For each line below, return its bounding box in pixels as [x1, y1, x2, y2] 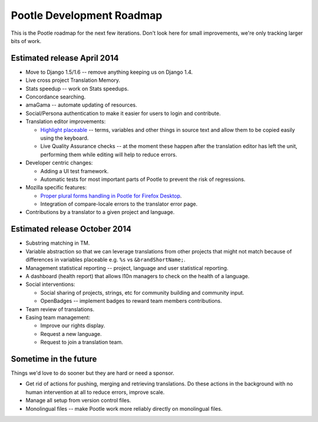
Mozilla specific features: [25, 184, 87, 191]
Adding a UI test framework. [40, 167, 109, 174]
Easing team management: [25, 314, 91, 321]
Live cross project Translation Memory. [25, 77, 121, 84]
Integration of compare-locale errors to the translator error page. [40, 200, 198, 207]
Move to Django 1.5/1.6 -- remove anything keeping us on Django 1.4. [25, 68, 193, 75]
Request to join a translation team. [40, 339, 123, 346]
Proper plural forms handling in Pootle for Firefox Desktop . [40, 192, 182, 199]
